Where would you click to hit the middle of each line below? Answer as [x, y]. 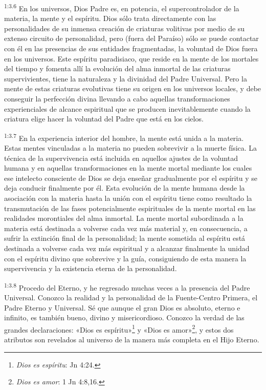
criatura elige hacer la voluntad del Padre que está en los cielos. [104, 119]
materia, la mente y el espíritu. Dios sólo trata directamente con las [110, 18]
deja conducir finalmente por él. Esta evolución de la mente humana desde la [125, 188]
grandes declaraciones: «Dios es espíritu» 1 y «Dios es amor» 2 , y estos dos [119, 329]
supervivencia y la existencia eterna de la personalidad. [91, 268]
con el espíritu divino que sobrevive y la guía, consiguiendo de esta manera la [125, 258]
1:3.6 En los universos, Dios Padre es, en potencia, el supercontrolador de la [122, 7]
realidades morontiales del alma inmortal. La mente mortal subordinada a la [124, 218]
